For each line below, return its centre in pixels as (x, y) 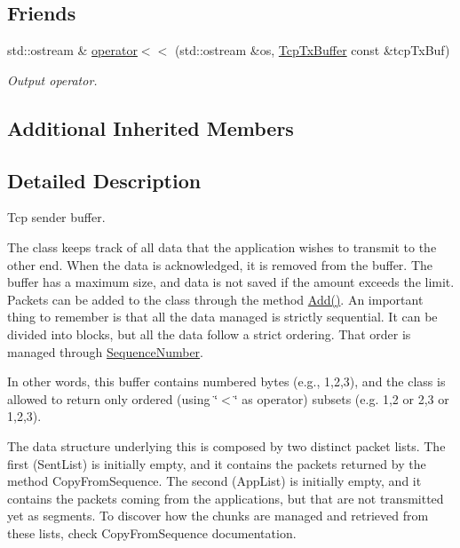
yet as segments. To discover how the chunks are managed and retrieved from (218, 516)
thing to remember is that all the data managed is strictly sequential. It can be (222, 317)
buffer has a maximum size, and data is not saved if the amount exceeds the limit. (231, 282)
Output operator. (52, 79)
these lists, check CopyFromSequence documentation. (152, 532)
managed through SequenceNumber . (106, 351)
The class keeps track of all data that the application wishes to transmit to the (222, 246)
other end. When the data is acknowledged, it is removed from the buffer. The (220, 264)
